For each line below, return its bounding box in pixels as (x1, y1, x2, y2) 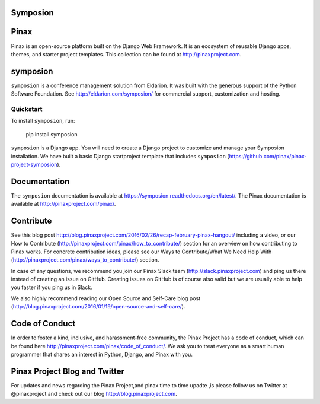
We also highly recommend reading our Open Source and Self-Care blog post (11, 294, 201, 302)
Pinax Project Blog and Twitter (11, 366, 124, 376)
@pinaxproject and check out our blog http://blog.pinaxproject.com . (11, 390, 177, 397)
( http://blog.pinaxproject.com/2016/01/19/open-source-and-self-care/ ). (11, 303, 185, 310)
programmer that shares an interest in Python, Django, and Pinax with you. (11, 351, 193, 358)
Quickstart (11, 104, 43, 113)
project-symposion (11, 161, 57, 168)
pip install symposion (25, 131, 78, 138)
